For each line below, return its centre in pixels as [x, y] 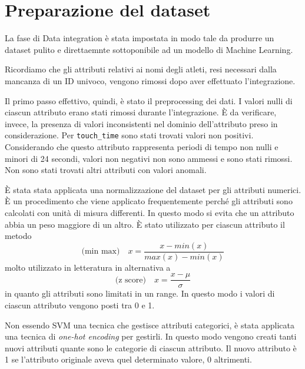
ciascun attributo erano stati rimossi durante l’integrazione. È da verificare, [141, 112]
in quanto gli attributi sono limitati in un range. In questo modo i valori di [140, 293]
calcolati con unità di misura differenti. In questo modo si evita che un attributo [150, 212]
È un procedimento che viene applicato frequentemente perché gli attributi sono [149, 201]
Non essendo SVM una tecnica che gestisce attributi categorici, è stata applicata [150, 325]
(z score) [130, 280]
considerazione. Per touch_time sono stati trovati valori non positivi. [129, 135]
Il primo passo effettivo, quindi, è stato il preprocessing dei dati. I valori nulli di [149, 100]
